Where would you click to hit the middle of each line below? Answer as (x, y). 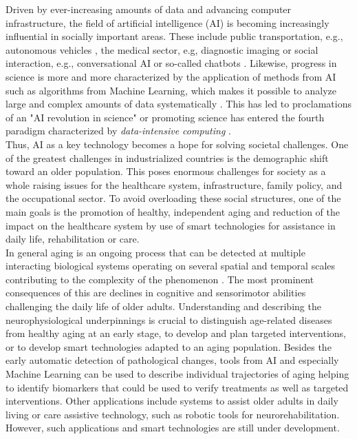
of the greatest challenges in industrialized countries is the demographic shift (167, 157)
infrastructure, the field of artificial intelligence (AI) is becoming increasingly (167, 22)
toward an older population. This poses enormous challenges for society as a (166, 171)
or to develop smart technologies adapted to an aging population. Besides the (169, 346)
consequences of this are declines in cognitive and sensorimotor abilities (156, 293)
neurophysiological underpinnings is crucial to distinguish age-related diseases (169, 319)
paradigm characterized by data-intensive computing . (118, 131)
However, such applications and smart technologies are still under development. (173, 428)
